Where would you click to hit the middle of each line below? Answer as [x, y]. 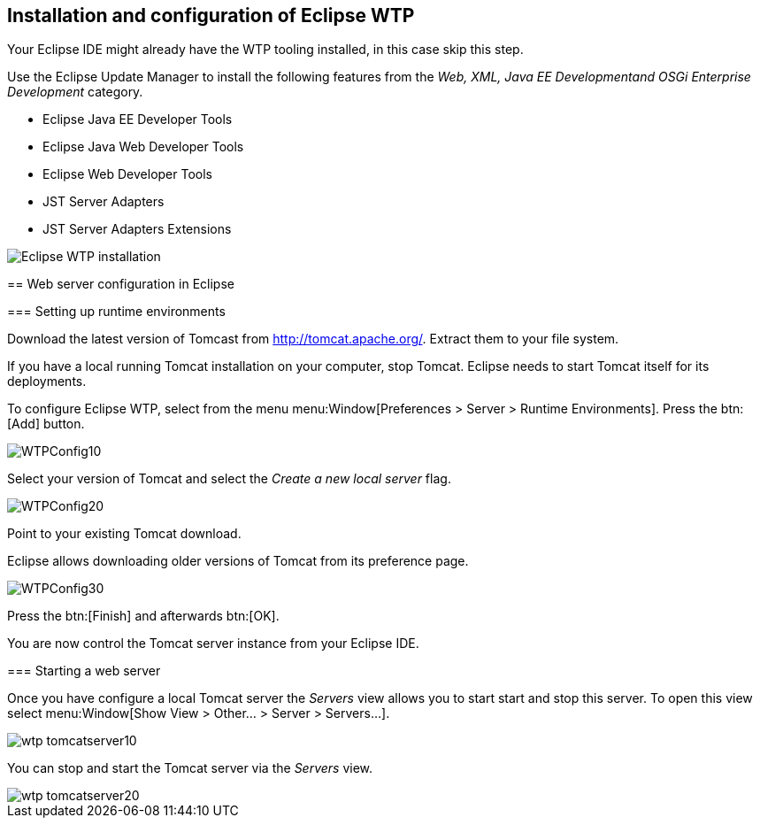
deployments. [47, 382]
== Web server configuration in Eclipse [121, 284]
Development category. [75, 92]
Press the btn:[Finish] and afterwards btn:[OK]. [143, 616]
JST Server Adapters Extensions [137, 229]
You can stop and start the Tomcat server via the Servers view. [190, 768]
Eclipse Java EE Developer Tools [138, 120]
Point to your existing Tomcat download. [124, 534]
